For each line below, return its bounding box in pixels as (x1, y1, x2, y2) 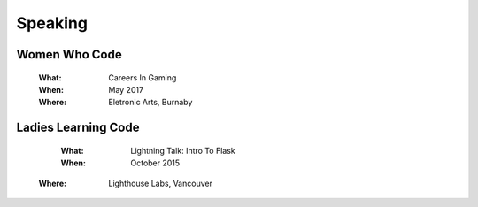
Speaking (16, 13, 89, 33)
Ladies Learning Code (16, 120, 140, 135)
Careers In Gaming (108, 72, 177, 83)
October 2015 (130, 157, 181, 168)
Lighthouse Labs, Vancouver (108, 178, 212, 188)
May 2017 (108, 84, 144, 95)
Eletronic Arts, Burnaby (108, 97, 193, 108)
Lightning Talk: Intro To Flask (130, 145, 235, 156)
